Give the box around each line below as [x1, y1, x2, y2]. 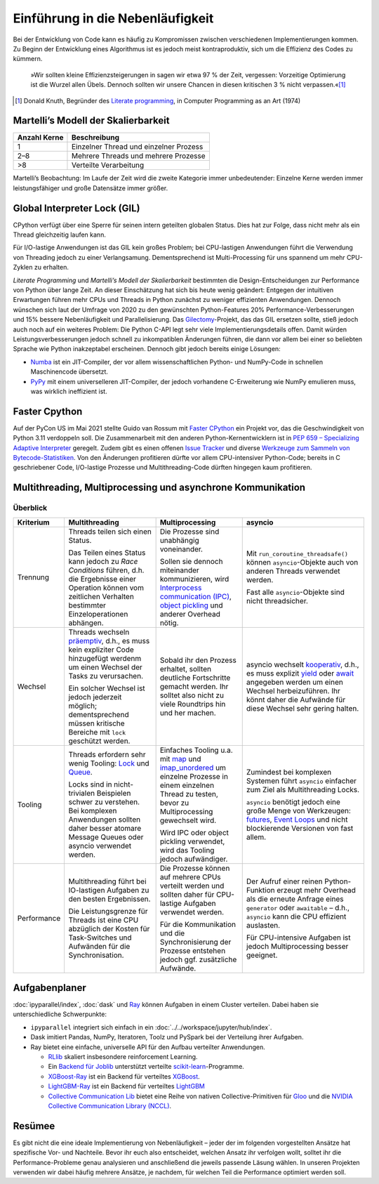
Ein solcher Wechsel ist [68, 683, 145, 693]
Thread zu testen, [159, 789, 219, 798]
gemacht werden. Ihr [159, 681, 229, 691]
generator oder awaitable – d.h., [246, 902, 350, 912]
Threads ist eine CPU [68, 915, 139, 925]
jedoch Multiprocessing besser [246, 941, 349, 951]
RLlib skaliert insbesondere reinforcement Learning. [48, 1053, 198, 1061]
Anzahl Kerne [17, 133, 64, 143]
